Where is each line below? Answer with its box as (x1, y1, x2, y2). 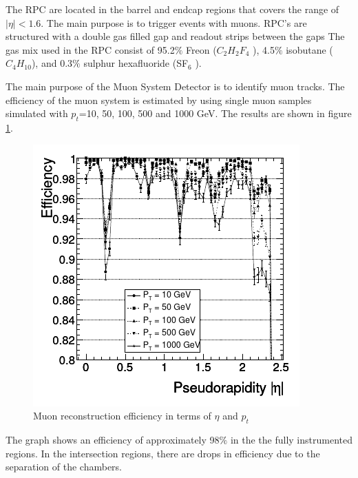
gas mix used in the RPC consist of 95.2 (6, 42, 175, 56)
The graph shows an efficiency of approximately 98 (6, 432, 220, 446)
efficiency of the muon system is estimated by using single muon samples (6, 92, 312, 107)
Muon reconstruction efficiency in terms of (33, 408, 211, 423)
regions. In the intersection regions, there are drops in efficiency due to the (6, 446, 320, 460)
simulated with (6, 106, 68, 121)
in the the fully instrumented (230, 432, 352, 446)
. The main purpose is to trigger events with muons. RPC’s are (41, 15, 307, 30)
